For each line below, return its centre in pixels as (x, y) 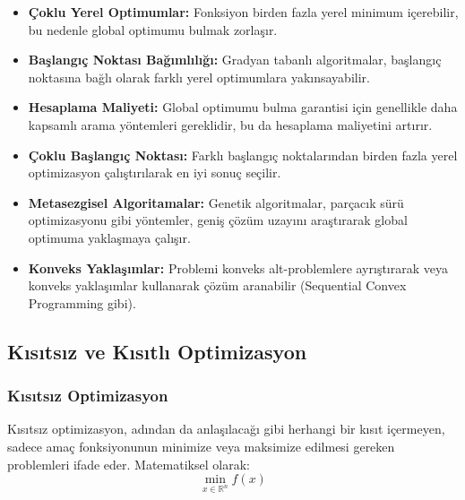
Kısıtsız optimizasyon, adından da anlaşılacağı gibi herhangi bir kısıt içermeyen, (226, 429)
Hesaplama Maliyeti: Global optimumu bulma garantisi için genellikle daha (243, 107)
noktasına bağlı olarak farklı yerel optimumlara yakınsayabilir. (199, 77)
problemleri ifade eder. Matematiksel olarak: (129, 464)
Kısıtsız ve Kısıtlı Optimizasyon (157, 351)
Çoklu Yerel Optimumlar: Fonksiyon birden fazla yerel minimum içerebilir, (243, 12)
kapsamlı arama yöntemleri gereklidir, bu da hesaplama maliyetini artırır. (230, 124)
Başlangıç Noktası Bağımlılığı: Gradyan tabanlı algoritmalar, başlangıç (235, 60)
